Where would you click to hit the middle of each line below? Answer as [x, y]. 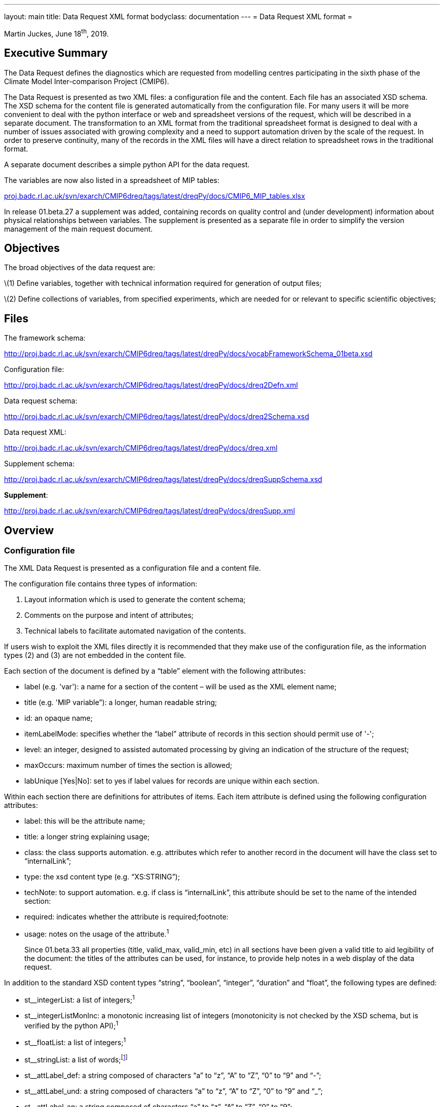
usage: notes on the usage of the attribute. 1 [97, 933]
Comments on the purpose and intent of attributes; [109, 615]
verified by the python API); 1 [71, 1025]
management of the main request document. [79, 229]
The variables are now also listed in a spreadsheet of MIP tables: [112, 180]
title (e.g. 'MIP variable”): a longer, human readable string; [121, 703]
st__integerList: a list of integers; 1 [80, 999]
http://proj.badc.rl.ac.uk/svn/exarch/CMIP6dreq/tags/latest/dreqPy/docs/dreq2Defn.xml [151, 385]
